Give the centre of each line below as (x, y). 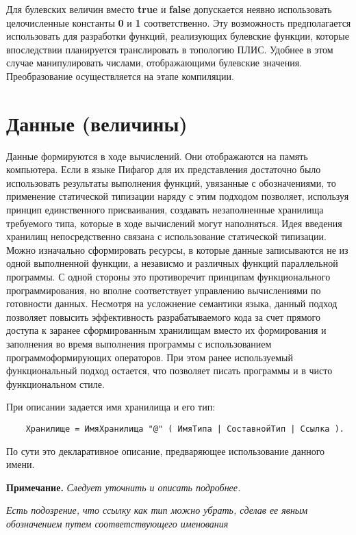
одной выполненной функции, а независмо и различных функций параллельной (172, 263)
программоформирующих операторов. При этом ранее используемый (150, 357)
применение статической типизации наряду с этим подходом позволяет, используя (178, 196)
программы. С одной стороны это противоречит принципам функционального (168, 277)
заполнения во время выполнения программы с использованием (139, 343)
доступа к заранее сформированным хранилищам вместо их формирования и (166, 330)
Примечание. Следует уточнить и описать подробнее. (124, 487)
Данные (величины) (97, 123)
